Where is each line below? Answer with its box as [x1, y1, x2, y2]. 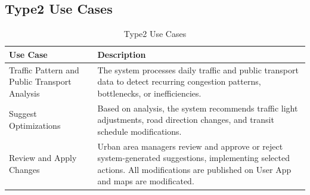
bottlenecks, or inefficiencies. [97, 86, 201, 99]
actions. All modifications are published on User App [97, 163, 292, 175]
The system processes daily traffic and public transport [97, 63, 299, 76]
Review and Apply [9, 151, 77, 164]
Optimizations [9, 119, 61, 132]
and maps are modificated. [97, 175, 194, 187]
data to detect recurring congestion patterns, [97, 75, 261, 88]
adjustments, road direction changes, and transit [97, 113, 274, 126]
